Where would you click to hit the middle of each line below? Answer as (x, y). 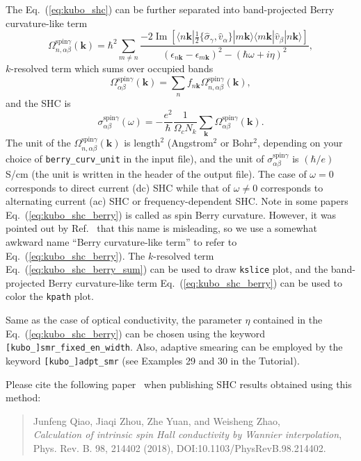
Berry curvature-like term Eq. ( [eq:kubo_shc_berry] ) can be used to (195, 282)
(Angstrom (190, 143)
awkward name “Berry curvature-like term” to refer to (121, 242)
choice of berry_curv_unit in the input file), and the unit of (135, 158)
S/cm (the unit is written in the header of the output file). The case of (156, 174)
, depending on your (300, 143)
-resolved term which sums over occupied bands (112, 68)
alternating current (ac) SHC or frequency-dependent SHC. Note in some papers (177, 201)
